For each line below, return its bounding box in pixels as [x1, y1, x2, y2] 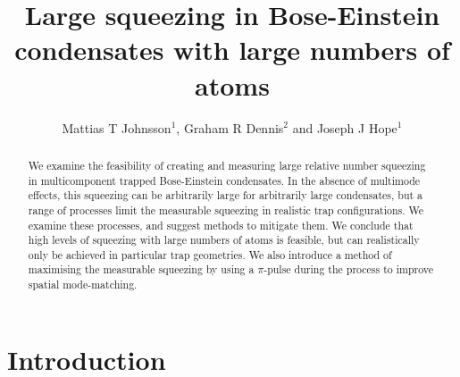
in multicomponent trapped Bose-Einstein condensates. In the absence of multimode [28, 172, 421, 188]
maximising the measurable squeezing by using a [28, 262, 255, 277]
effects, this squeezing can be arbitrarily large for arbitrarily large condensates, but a [28, 188, 423, 203]
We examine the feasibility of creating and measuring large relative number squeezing [28, 157, 426, 172]
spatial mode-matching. [28, 277, 138, 292]
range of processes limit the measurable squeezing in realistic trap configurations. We [28, 202, 424, 217]
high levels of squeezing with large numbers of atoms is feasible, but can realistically [28, 232, 420, 247]
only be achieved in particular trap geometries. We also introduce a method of [28, 247, 392, 262]
